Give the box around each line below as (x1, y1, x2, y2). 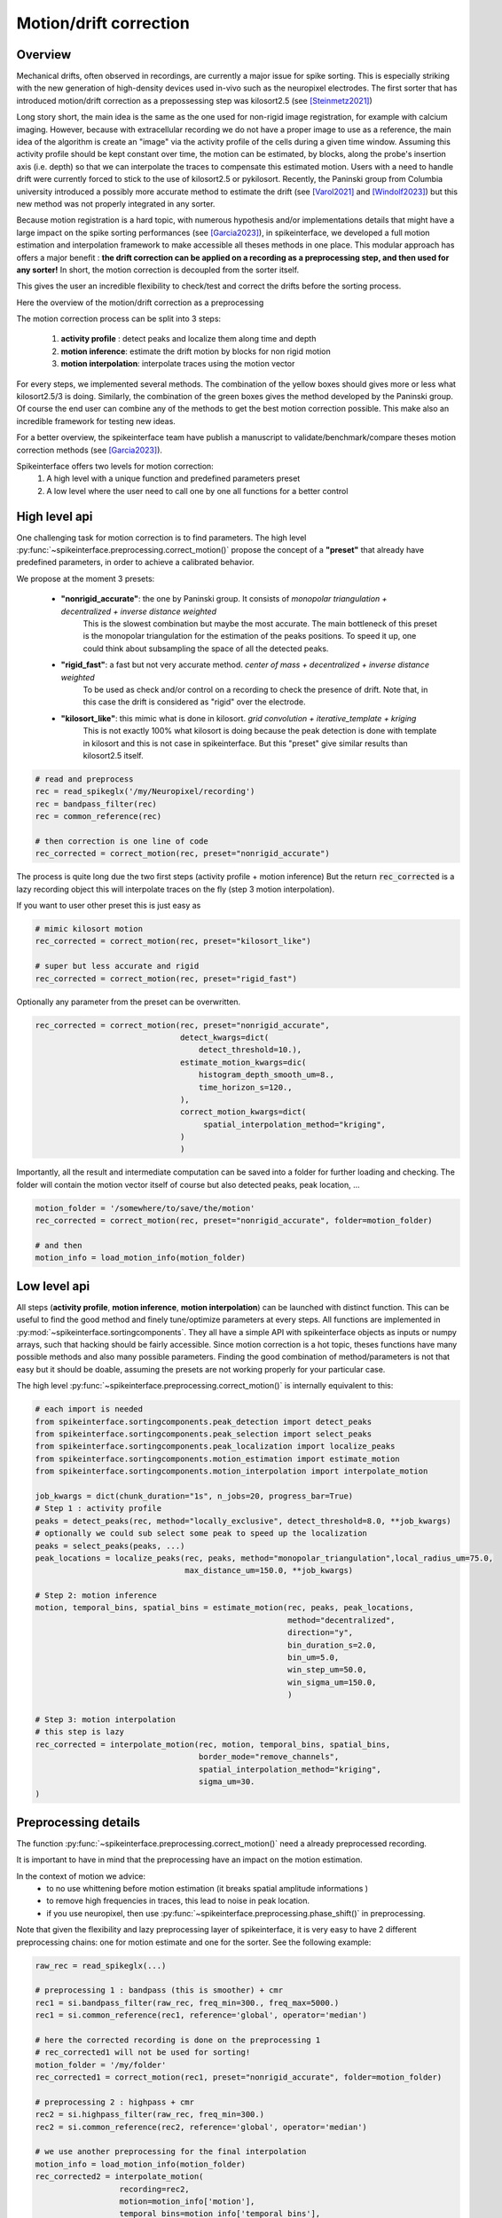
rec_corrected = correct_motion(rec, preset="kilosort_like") (35, 936, 311, 947)
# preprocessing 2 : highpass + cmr (35, 2096, 195, 2107)
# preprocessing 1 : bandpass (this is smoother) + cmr (35, 1986, 284, 1995)
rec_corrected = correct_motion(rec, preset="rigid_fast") (35, 973, 297, 984)
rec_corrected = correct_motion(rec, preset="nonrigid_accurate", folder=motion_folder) (35, 1215, 434, 1226)
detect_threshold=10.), (198, 1045, 302, 1055)
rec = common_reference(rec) (35, 812, 162, 822)
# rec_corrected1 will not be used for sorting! (35, 2048, 251, 2057)
